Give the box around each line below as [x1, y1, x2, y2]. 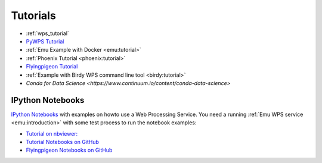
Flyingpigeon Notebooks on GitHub [26, 146, 113, 154]
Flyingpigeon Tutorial [26, 63, 78, 70]
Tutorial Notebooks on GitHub [26, 138, 100, 145]
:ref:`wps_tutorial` [26, 30, 70, 37]
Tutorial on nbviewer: [26, 130, 78, 137]
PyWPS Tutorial [26, 37, 64, 45]
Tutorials [11, 9, 56, 22]
